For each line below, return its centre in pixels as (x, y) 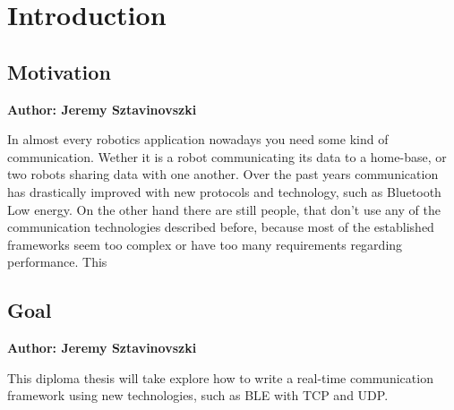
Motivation (59, 71)
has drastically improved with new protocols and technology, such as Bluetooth (224, 191)
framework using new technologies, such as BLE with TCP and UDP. (198, 395)
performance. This (57, 262)
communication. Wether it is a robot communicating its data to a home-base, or (227, 156)
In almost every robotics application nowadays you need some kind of (198, 139)
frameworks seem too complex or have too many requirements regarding (205, 244)
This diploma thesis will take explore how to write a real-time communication (220, 377)
